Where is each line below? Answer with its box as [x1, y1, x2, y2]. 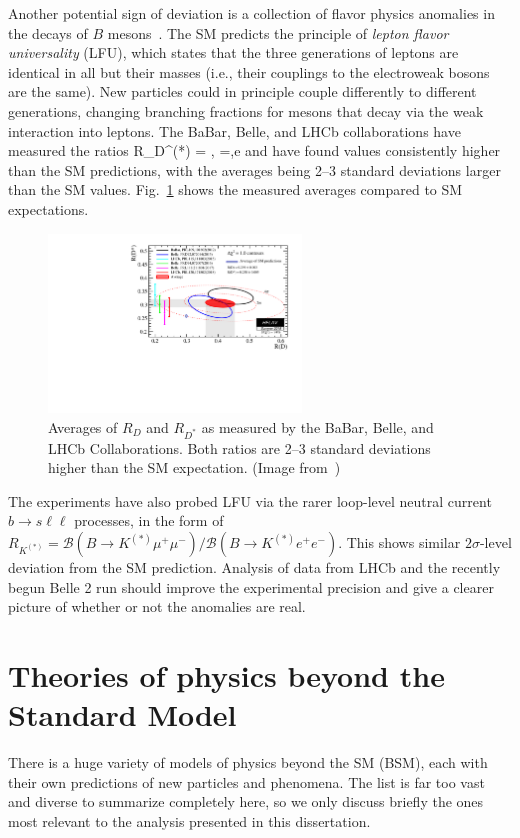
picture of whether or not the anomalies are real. [8, 596, 306, 617]
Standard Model [8, 694, 237, 735]
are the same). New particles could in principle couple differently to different [8, 81, 477, 102]
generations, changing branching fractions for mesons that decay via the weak [8, 100, 484, 121]
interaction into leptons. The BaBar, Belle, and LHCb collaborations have [8, 120, 461, 141]
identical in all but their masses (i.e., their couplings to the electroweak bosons [8, 61, 490, 82]
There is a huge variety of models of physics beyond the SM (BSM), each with [8, 752, 488, 773]
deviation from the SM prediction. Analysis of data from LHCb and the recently [8, 557, 501, 578]
